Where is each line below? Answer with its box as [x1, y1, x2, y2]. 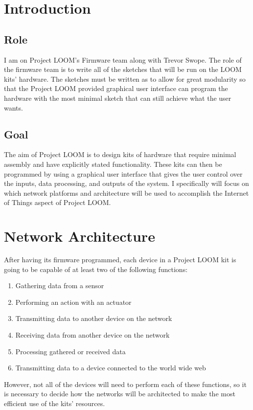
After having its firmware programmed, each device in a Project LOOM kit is [4, 254, 236, 265]
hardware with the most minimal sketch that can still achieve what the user [4, 92, 231, 103]
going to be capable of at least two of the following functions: [4, 264, 188, 274]
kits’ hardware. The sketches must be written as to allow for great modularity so [4, 73, 246, 84]
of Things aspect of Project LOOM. [4, 197, 111, 207]
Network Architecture [4, 226, 155, 246]
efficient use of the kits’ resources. [4, 398, 105, 408]
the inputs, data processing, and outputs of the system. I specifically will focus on [4, 178, 249, 188]
